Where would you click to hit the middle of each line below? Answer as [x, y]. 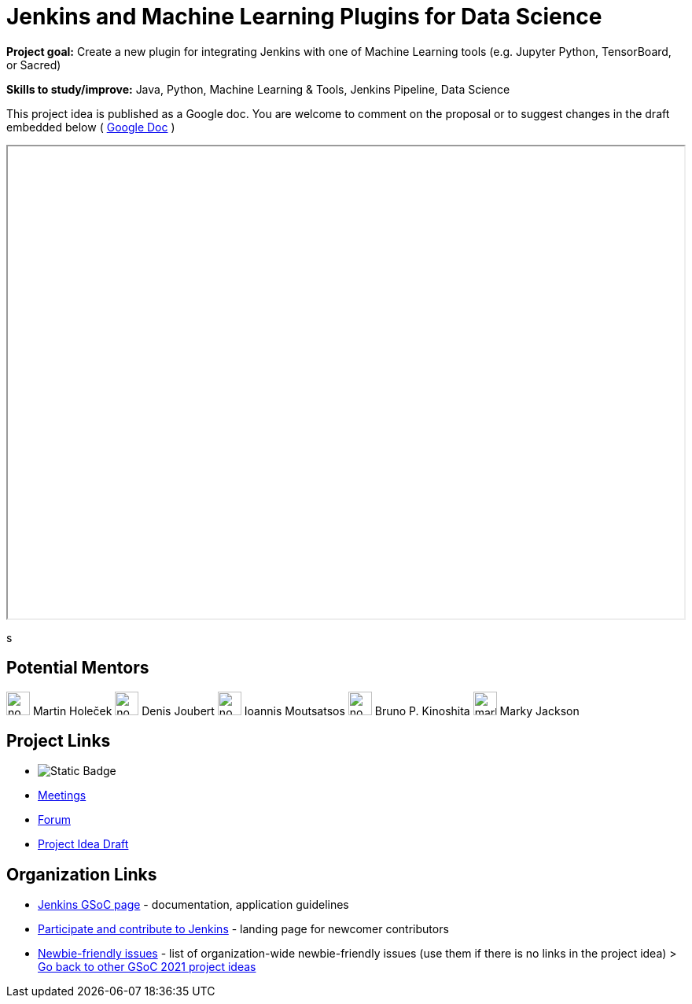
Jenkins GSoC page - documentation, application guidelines [193, 905]
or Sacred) [34, 65]
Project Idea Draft [83, 844]
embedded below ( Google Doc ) [91, 127]
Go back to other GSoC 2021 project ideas [147, 967]
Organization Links [82, 874]
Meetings [62, 795]
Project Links [59, 741]
